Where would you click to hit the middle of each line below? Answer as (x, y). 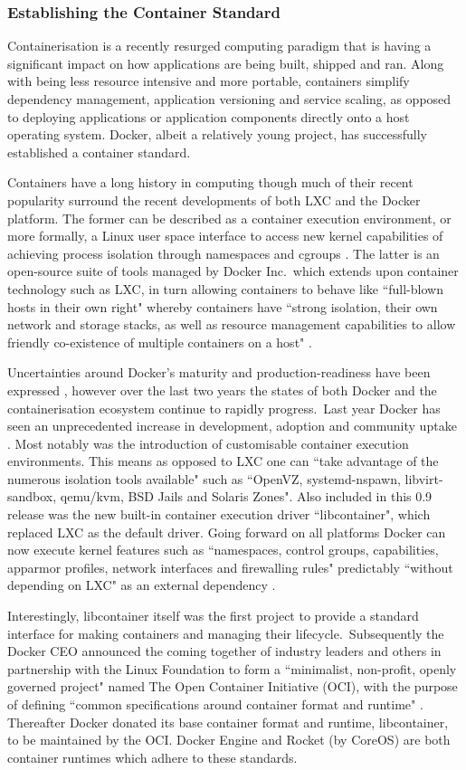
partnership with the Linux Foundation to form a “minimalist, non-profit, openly (232, 668)
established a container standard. (99, 152)
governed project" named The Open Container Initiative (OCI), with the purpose (233, 686)
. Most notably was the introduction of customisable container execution (208, 443)
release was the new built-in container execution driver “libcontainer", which (219, 514)
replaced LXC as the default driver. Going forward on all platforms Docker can (227, 532)
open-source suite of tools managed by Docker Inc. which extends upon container (233, 271)
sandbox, (32, 496)
